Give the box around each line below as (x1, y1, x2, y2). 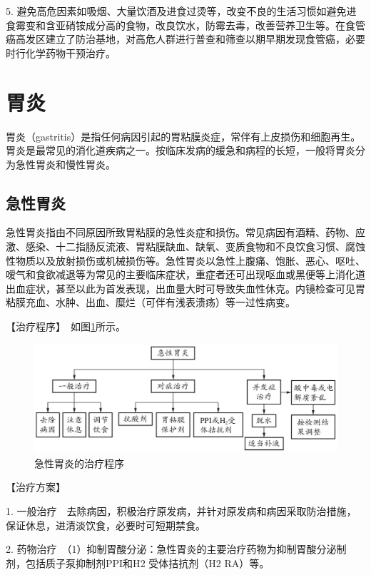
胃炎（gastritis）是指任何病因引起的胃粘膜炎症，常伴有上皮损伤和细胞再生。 (6, 128, 361, 143)
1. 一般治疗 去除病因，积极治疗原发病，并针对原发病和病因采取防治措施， (6, 504, 357, 519)
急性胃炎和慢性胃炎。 (15, 156, 116, 171)
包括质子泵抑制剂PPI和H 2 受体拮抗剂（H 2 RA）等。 (25, 555, 270, 570)
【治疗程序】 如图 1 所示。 (6, 319, 126, 334)
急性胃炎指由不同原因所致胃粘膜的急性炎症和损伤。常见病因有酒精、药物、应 (6, 225, 365, 240)
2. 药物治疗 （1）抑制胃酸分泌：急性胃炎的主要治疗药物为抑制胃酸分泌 (6, 541, 337, 556)
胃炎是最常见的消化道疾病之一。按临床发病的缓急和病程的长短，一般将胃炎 (6, 143, 355, 158)
